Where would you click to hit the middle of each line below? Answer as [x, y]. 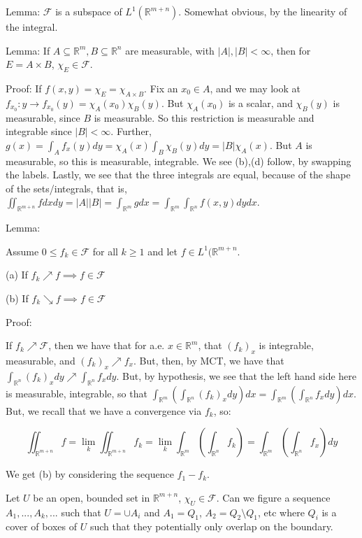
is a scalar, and [260, 102]
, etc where [281, 512]
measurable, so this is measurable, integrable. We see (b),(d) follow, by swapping [179, 161]
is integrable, [286, 345]
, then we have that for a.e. [107, 345]
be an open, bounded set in [92, 497]
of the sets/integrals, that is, [66, 188]
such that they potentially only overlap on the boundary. [211, 526]
